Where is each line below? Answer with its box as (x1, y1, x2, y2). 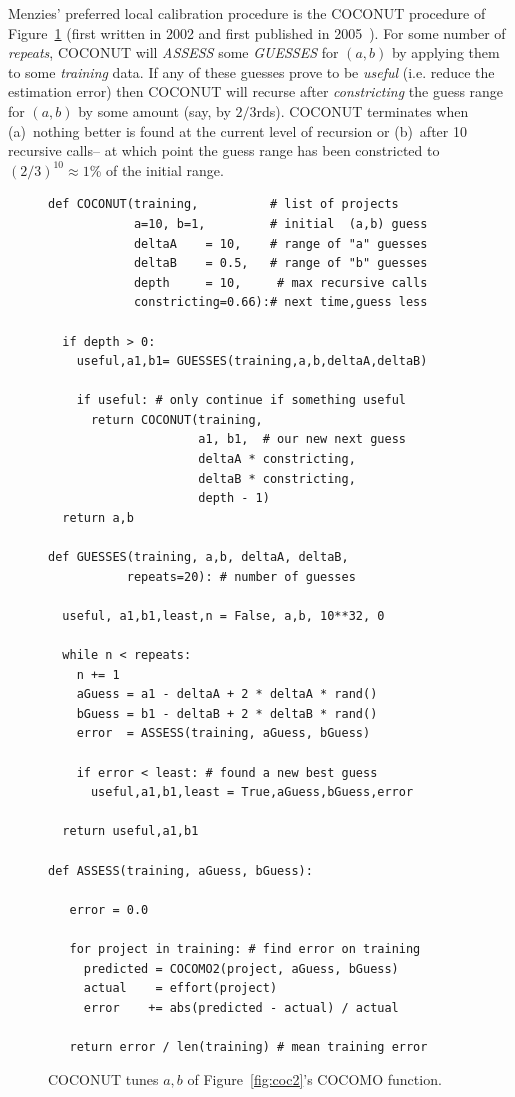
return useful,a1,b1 (62, 824, 199, 839)
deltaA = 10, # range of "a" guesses (133, 236, 428, 251)
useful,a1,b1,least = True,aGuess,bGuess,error (90, 785, 414, 800)
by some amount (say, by (78, 100, 231, 121)
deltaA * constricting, (198, 452, 356, 467)
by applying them (391, 42, 500, 63)
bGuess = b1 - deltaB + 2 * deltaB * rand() (76, 706, 378, 721)
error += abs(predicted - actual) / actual (83, 1000, 399, 1015)
